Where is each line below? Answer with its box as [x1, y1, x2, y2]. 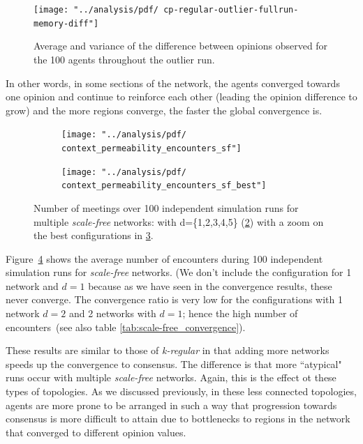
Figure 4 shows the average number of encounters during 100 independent [6, 251, 323, 266]
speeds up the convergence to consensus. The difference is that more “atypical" [6, 356, 342, 371]
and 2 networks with [68, 306, 156, 321]
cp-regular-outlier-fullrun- [163, 5, 299, 15]
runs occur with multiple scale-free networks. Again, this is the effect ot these [6, 370, 336, 385]
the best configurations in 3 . [34, 228, 154, 243]
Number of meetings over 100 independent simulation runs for [34, 200, 299, 215]
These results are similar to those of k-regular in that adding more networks [6, 343, 329, 358]
